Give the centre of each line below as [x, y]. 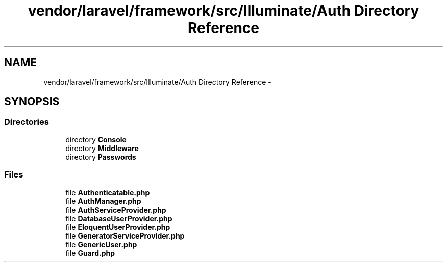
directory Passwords [101, 157]
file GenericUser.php [101, 244]
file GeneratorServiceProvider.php [125, 235]
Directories [27, 122]
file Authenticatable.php [108, 192]
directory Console [96, 139]
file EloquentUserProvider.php [118, 227]
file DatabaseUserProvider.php [119, 218]
